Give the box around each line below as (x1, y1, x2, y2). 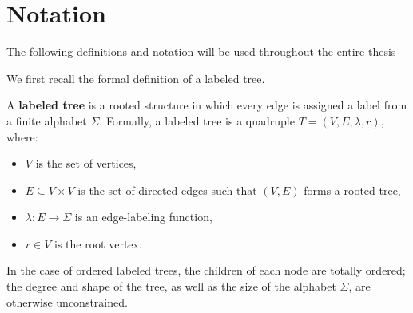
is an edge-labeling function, (74, 208, 212, 225)
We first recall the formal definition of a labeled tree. (6, 69, 265, 86)
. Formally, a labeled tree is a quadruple (99, 112, 295, 129)
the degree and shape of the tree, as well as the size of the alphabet (6, 278, 336, 295)
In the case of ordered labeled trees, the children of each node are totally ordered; (6, 262, 406, 279)
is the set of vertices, (35, 155, 137, 172)
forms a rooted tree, (304, 181, 401, 198)
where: (6, 128, 38, 145)
